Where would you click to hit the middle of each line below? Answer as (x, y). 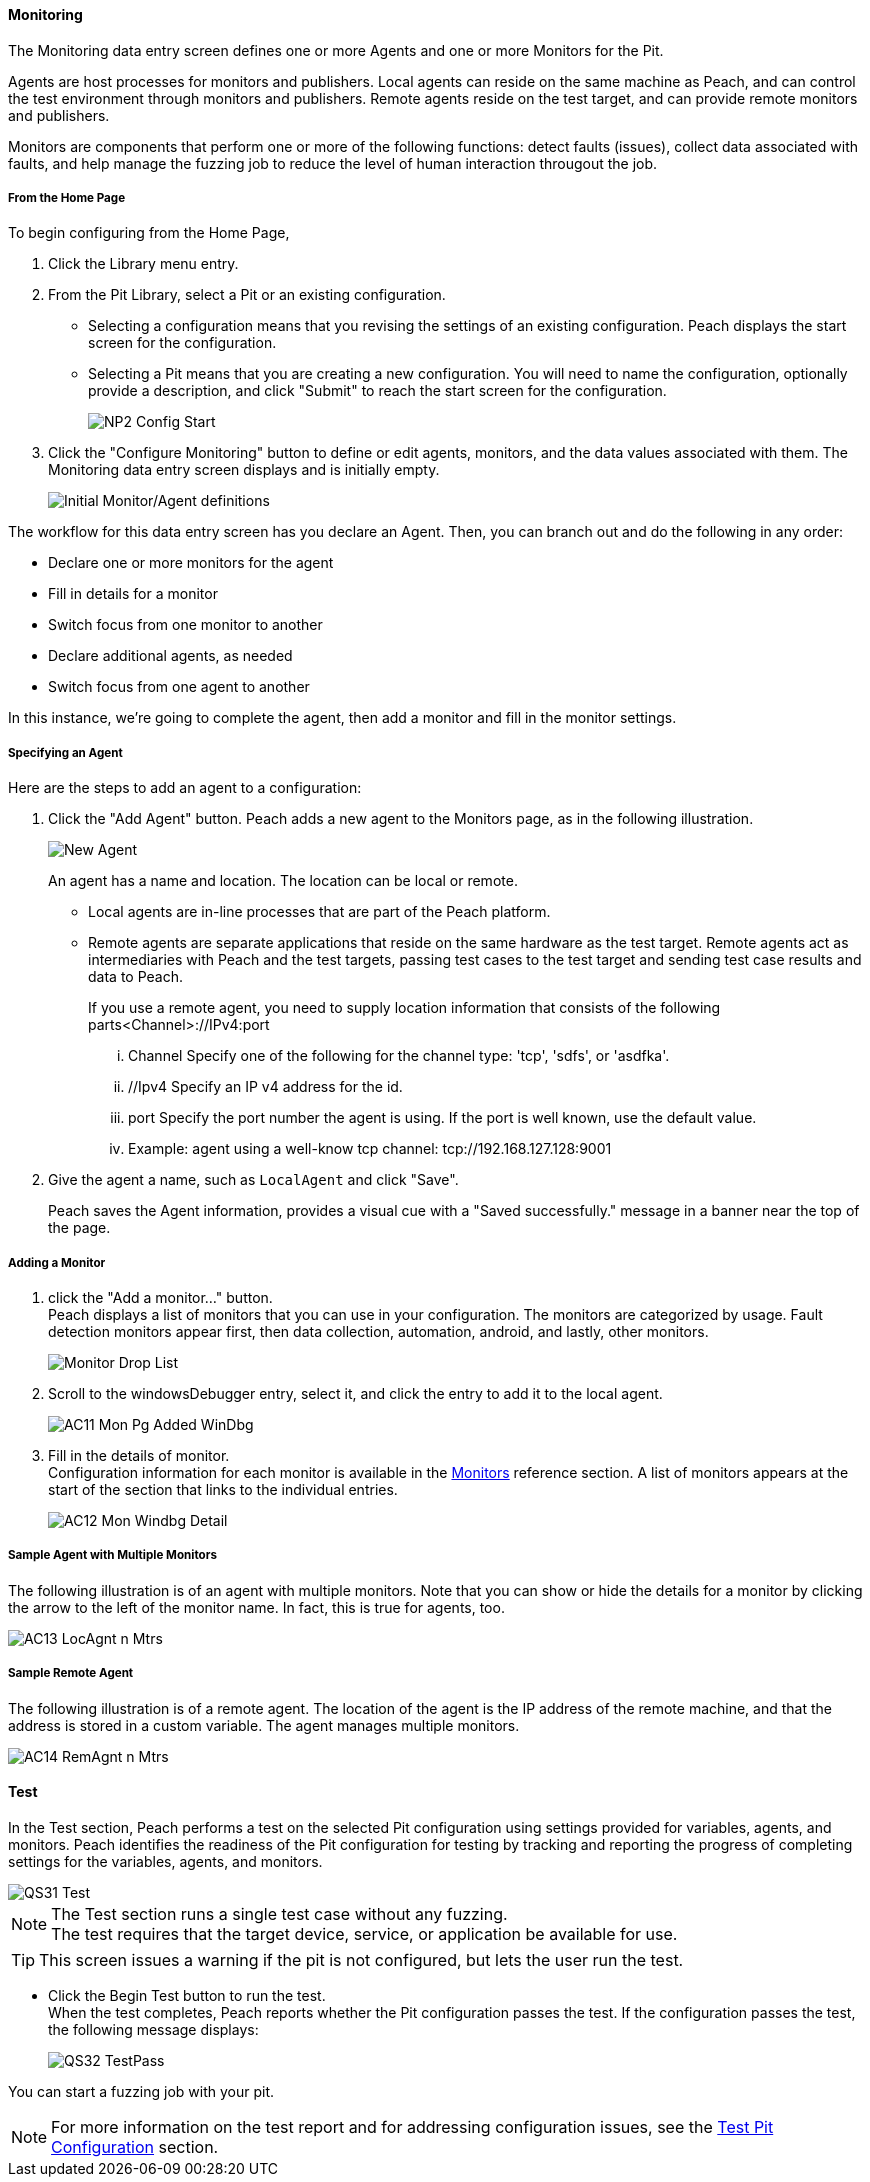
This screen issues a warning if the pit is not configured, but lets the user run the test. (361, 1959)
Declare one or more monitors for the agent (191, 563)
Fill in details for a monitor (133, 594)
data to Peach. (135, 977)
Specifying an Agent (65, 752)
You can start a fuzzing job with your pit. (141, 2091)
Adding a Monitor (57, 1262)
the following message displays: (153, 2029)
